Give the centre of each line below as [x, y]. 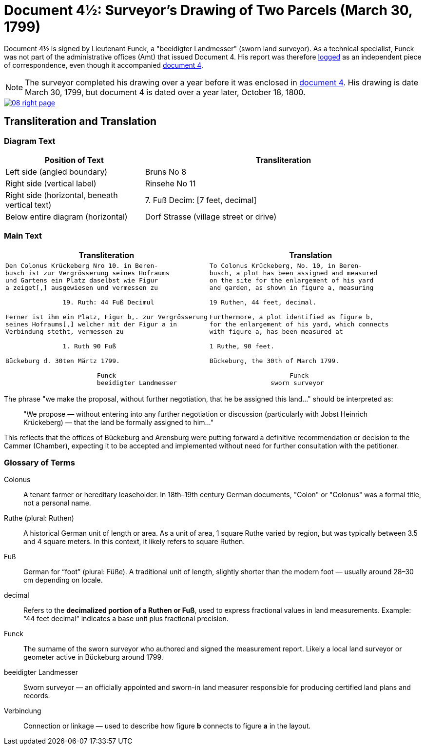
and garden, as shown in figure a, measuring [291, 287]
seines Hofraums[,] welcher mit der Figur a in [91, 324]
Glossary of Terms [39, 463]
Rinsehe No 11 [170, 183]
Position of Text [74, 160]
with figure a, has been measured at [276, 331]
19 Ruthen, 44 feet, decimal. [263, 302]
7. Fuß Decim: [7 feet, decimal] [201, 200]
